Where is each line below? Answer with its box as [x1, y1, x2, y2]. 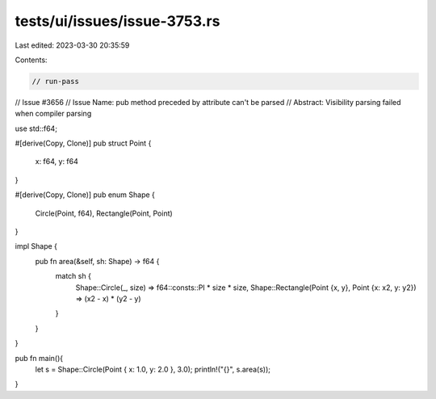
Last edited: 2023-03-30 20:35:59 [15, 40, 130, 50]
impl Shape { [15, 241, 58, 251]
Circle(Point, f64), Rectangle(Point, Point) [35, 208, 173, 218]
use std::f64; [15, 124, 58, 133]
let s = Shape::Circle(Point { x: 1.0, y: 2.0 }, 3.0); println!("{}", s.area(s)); [35, 364, 270, 374]
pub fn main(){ [15, 353, 64, 363]
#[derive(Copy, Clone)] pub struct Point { [15, 138, 152, 149]
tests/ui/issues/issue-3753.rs [15, 12, 220, 30]
